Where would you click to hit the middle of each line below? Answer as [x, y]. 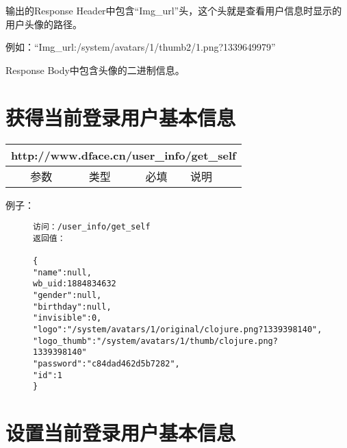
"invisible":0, [67, 318]
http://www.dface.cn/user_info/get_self [124, 155]
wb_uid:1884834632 [75, 284]
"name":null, [62, 272]
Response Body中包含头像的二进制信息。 [95, 70]
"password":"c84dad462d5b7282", [106, 363]
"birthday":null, [72, 307]
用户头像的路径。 [44, 24]
